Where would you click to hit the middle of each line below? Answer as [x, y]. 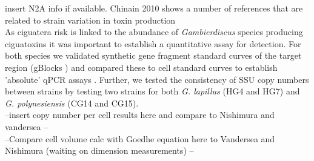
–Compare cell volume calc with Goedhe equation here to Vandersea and [140, 138]
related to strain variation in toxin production [90, 20]
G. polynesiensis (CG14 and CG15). [72, 103]
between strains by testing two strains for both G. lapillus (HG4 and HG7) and [152, 91]
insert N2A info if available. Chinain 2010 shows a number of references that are [154, 8]
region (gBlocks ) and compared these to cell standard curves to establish [141, 67]
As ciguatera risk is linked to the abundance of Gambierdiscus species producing [154, 32]
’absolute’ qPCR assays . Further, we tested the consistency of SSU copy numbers [157, 79]
